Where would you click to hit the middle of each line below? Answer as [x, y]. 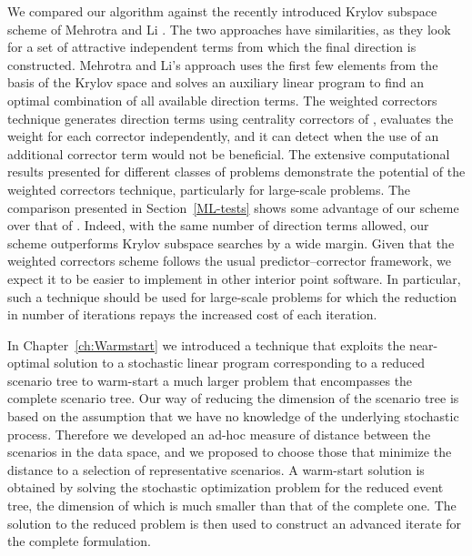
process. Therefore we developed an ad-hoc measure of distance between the [219, 434]
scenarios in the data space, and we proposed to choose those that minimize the [230, 452]
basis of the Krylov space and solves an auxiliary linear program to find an [216, 82]
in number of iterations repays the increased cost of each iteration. [192, 314]
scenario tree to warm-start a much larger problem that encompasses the [210, 380]
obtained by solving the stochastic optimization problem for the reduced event [226, 487]
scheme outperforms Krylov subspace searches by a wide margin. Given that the [231, 243]
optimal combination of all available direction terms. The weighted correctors [222, 100]
